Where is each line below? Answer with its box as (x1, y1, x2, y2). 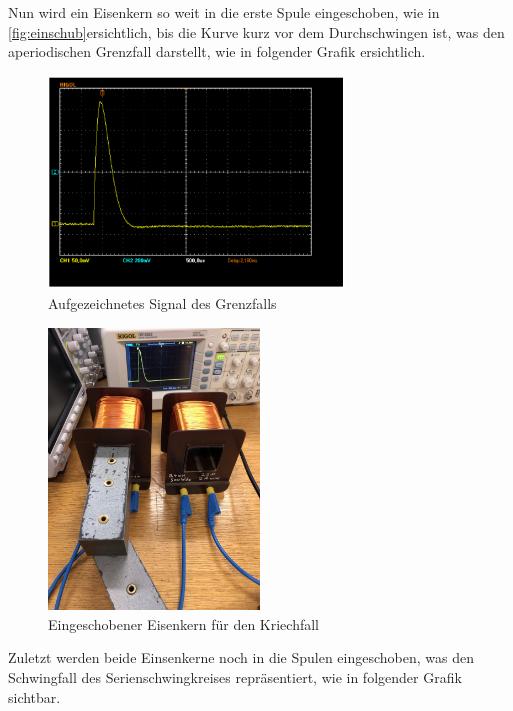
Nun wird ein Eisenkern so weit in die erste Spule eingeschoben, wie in (8, 2, 440, 22)
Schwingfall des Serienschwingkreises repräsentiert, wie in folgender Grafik (8, 667, 462, 688)
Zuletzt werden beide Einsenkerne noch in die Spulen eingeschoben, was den (8, 647, 475, 668)
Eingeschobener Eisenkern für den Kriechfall (48, 613, 320, 634)
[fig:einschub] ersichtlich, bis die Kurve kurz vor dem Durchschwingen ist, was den (8, 21, 505, 42)
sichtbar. (8, 686, 61, 707)
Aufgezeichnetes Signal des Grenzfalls (48, 293, 277, 314)
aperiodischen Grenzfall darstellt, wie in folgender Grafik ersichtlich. (8, 41, 426, 62)
